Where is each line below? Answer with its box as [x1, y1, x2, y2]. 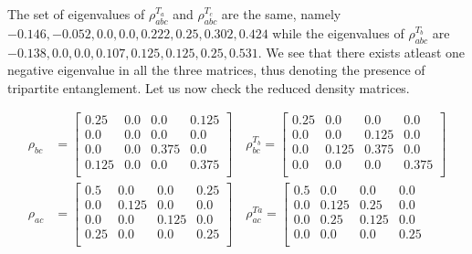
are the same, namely [221, 5, 341, 23]
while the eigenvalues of [272, 23, 404, 42]
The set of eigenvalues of [7, 5, 145, 23]
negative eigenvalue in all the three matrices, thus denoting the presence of [7, 60, 425, 79]
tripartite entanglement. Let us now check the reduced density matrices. [7, 78, 410, 97]
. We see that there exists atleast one [257, 42, 466, 61]
